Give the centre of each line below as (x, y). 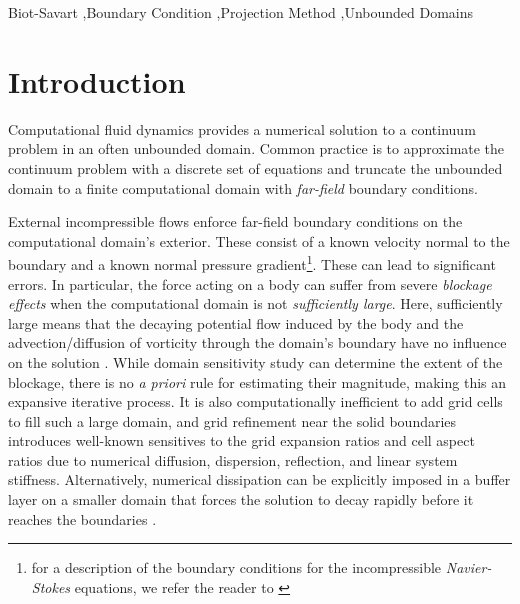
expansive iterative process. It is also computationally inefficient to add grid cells (255, 401)
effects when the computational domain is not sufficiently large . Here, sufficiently (255, 303)
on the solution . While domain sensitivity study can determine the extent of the (255, 361)
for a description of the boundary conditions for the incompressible (236, 567)
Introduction (97, 80)
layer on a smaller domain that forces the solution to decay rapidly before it (241, 499)
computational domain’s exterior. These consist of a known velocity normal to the (259, 240)
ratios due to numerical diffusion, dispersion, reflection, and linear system (233, 459)
